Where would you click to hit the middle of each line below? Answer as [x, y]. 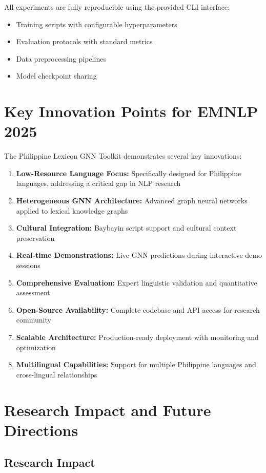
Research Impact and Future [108, 410]
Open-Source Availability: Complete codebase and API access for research [138, 309]
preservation [35, 238]
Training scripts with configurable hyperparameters [97, 24]
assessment [33, 292]
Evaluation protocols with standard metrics [84, 41]
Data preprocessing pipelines [61, 58]
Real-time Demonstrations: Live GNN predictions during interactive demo [139, 255]
